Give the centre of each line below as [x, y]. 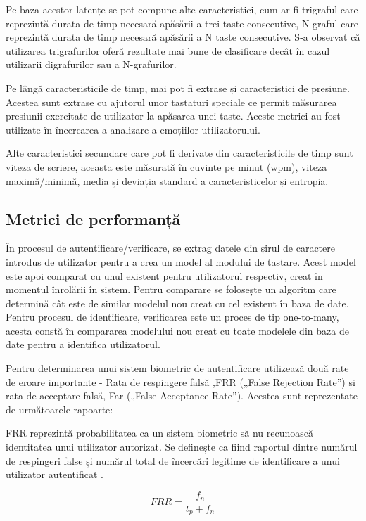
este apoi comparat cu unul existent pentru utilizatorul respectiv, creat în [164, 275]
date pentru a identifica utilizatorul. [83, 344]
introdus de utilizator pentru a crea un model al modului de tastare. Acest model [181, 261]
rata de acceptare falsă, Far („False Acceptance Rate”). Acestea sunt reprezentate [182, 395]
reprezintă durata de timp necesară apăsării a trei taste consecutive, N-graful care [182, 23]
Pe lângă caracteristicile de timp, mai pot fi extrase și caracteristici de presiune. [178, 88]
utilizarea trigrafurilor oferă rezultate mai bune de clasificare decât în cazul [168, 50]
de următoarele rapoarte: [59, 409]
